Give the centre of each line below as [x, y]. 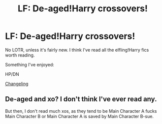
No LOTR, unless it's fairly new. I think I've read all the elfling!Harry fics [77, 50]
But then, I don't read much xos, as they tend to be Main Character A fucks [81, 111]
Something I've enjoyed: [30, 64]
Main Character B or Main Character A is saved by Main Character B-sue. [80, 116]
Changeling [17, 84]
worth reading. [20, 55]
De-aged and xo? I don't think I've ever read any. [81, 99]
